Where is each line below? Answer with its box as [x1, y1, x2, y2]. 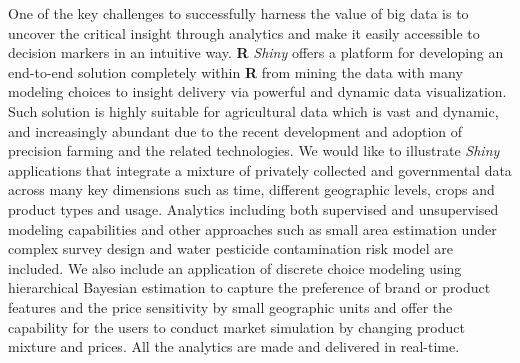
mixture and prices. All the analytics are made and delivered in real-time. [8, 336, 460, 357]
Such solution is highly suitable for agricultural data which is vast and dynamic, [8, 100, 499, 121]
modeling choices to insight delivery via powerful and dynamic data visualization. [8, 81, 507, 102]
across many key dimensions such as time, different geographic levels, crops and [8, 179, 495, 200]
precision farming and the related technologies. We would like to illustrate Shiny [8, 140, 500, 161]
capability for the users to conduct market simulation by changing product [8, 316, 465, 337]
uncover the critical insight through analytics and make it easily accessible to [8, 22, 480, 43]
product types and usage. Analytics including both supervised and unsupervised [8, 198, 499, 219]
